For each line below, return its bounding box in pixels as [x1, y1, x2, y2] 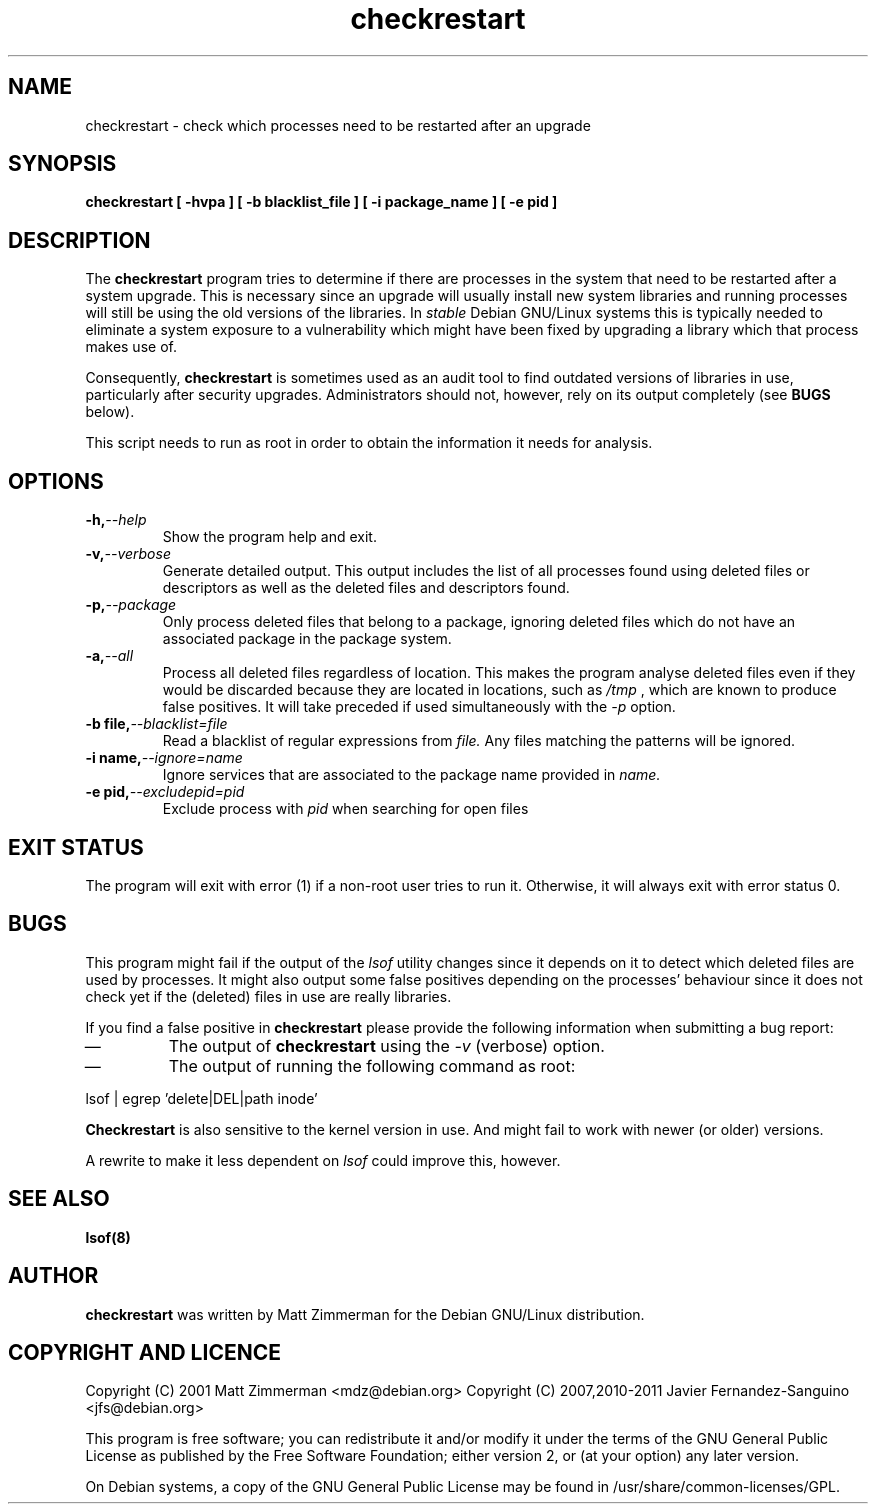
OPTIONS [8, 468, 104, 494]
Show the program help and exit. [162, 528, 377, 546]
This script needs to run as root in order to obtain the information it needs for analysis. [85, 434, 653, 452]
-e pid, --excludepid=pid [85, 783, 245, 801]
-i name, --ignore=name [85, 749, 243, 767]
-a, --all [85, 647, 134, 665]
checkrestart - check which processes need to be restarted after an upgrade [85, 116, 591, 134]
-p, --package [85, 596, 177, 614]
